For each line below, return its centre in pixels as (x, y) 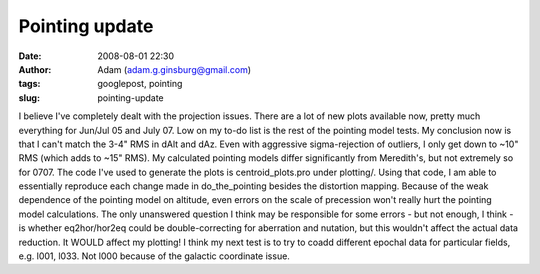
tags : (29, 84)
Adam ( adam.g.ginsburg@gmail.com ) (174, 69)
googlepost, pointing (140, 84)
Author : (35, 69)
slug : (29, 97)
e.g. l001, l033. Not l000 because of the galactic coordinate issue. (154, 256)
